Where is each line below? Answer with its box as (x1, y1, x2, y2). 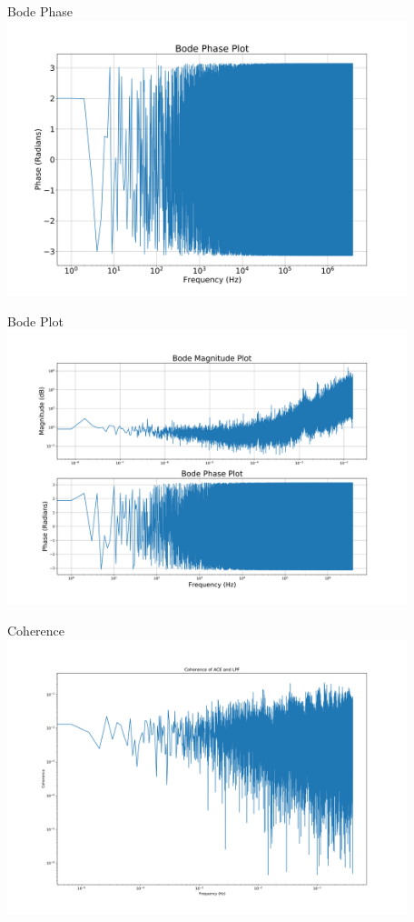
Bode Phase (7, 2, 74, 20)
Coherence (7, 621, 65, 640)
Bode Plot (7, 311, 64, 330)
